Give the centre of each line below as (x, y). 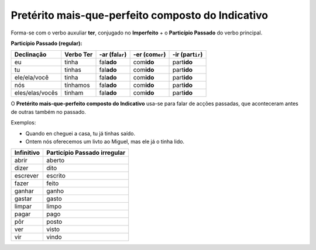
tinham (74, 93)
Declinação (30, 54)
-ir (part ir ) (188, 54)
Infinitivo (27, 153)
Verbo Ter (79, 54)
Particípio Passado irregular (86, 153)
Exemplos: (23, 123)
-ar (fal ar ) (113, 54)
